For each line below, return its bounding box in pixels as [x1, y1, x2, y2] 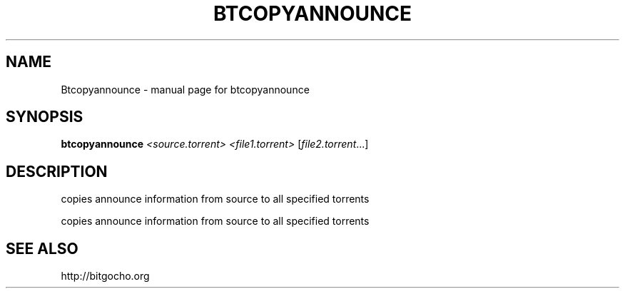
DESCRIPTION [6, 162, 108, 181]
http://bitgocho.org [61, 270, 150, 283]
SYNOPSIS [6, 108, 83, 126]
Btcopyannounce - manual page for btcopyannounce [61, 83, 310, 96]
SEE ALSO [6, 239, 78, 258]
